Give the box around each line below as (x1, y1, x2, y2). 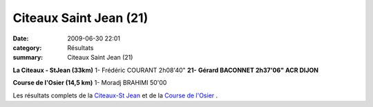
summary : (12, 53, 44, 62)
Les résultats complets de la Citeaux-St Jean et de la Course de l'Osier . (12, 91, 218, 99)
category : (12, 43, 42, 51)
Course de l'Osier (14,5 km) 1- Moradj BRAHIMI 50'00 (12, 79, 167, 87)
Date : (12, 34, 29, 43)
